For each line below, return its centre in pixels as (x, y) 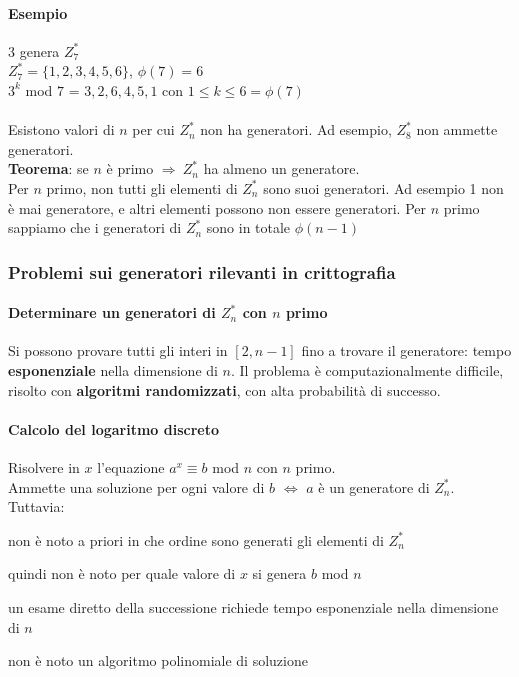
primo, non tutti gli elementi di (142, 187)
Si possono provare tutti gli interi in (118, 350)
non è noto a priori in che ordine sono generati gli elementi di (196, 539)
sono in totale (248, 227)
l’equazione (131, 466)
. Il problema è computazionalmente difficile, (367, 369)
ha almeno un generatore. (281, 168)
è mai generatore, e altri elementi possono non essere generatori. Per (217, 207)
